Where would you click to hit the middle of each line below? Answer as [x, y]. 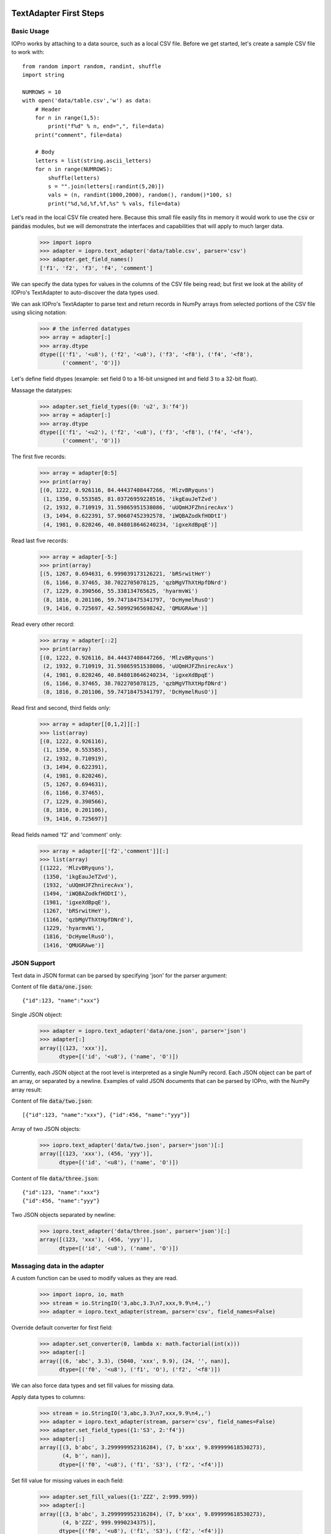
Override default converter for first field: [62, 1328]
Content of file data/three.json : [55, 1178]
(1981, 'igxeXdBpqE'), [77, 902]
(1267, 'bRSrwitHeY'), [77, 911]
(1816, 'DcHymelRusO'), [79, 937]
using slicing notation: [39, 312]
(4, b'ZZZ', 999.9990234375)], [109, 1523]
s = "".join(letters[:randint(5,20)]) [106, 187]
